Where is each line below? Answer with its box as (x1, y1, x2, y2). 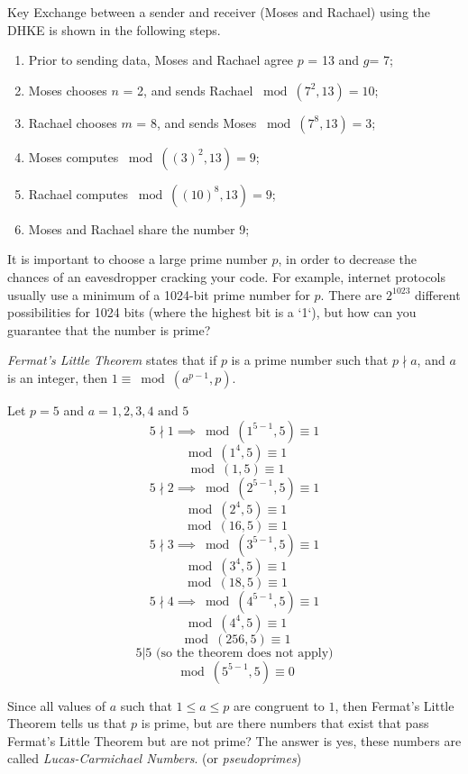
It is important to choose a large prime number (7, 250, 268, 269)
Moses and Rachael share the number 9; (28, 219, 250, 238)
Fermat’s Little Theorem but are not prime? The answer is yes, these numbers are (7, 731, 462, 750)
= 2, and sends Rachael (123, 80, 253, 99)
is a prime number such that (231, 351, 389, 369)
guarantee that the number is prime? (7, 320, 211, 339)
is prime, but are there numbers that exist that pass (141, 714, 429, 733)
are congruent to (234, 696, 325, 715)
